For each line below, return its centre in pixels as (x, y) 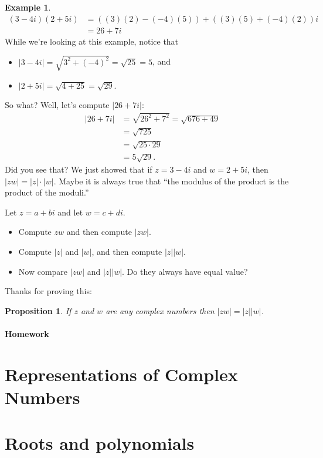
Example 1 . (28, 7)
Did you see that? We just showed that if (79, 169)
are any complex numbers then (160, 310)
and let (70, 212)
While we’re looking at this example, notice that (92, 41)
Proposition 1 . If (38, 310)
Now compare (43, 271)
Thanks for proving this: (48, 291)
